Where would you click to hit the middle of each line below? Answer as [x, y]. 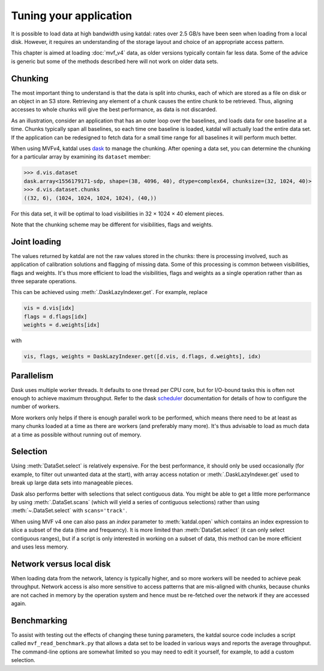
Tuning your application [71, 16]
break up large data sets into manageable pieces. [72, 483]
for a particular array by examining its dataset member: [81, 157]
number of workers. [35, 407]
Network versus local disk [61, 564]
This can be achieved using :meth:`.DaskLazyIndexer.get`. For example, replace [109, 292]
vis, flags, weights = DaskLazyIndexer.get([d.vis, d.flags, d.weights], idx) [142, 357]
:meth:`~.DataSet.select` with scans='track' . [69, 511]
